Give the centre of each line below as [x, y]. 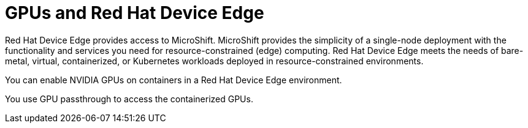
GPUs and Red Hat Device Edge [135, 13]
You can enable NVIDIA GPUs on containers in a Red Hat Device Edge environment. [174, 80]
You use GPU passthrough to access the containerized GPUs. [129, 99]
